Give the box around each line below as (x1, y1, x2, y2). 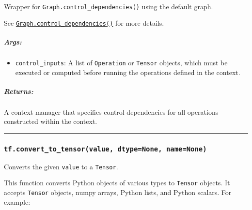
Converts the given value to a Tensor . (4, 161, 118, 171)
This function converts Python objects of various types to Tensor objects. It (4, 178, 230, 188)
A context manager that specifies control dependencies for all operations (4, 106, 219, 117)
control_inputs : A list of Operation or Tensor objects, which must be (15, 57, 228, 67)
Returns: (4, 86, 33, 96)
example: (4, 196, 31, 207)
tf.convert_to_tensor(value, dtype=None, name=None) (4, 145, 207, 153)
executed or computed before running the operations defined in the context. (15, 67, 240, 77)
